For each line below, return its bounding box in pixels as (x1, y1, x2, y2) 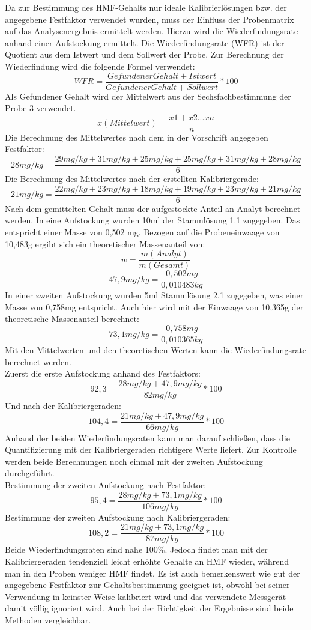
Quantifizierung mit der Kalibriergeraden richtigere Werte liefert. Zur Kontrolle (5, 443, 297, 456)
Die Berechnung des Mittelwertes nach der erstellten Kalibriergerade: (5, 172, 259, 185)
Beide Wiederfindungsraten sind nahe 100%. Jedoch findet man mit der (5, 543, 268, 556)
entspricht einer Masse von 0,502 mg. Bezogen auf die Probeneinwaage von (5, 225, 280, 238)
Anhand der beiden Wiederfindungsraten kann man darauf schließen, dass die (5, 431, 290, 444)
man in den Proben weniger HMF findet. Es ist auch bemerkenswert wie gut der (5, 566, 300, 579)
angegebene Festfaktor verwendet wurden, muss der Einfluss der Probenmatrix (5, 13, 294, 25)
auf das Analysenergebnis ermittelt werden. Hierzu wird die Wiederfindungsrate (5, 25, 298, 37)
